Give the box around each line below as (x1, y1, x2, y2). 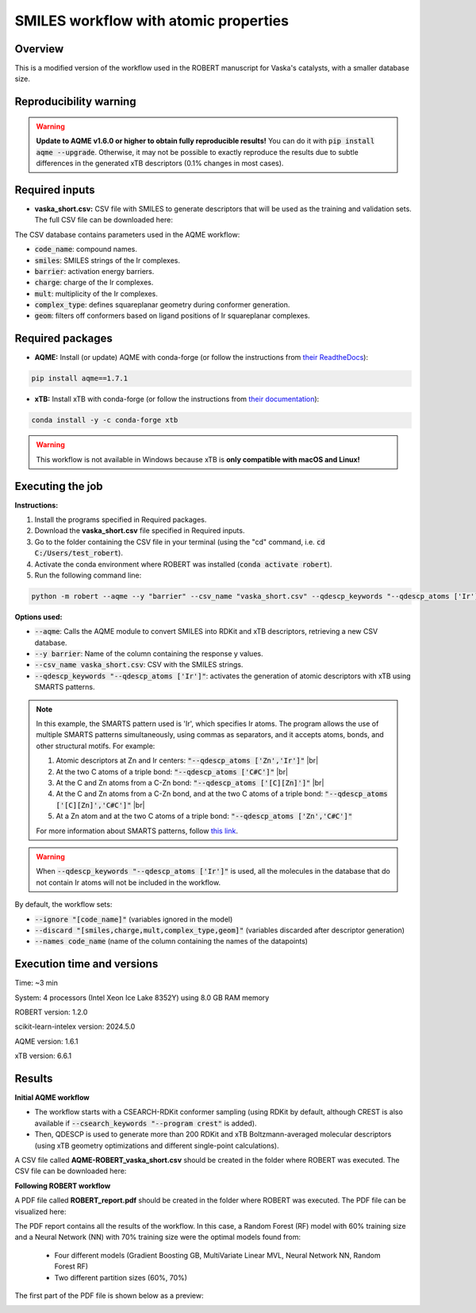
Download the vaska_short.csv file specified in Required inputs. (34, 526, 245, 535)
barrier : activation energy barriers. (34, 266, 155, 276)
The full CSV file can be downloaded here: (34, 215, 174, 225)
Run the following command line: (34, 570, 142, 580)
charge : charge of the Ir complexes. (34, 278, 154, 288)
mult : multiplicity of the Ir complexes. (34, 288, 159, 298)
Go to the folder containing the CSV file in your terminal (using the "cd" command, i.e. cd (34, 537, 325, 546)
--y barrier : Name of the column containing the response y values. (34, 649, 263, 658)
